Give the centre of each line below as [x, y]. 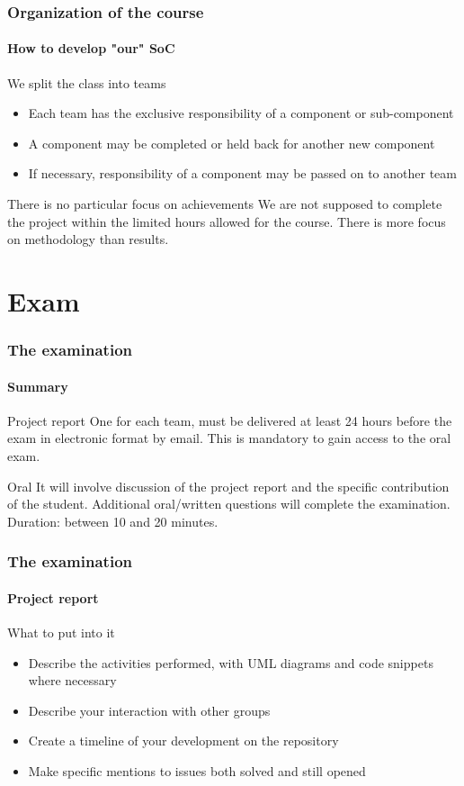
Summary [38, 386]
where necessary [72, 680]
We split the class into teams [87, 82]
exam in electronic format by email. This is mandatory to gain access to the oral [229, 438]
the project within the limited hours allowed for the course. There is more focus [227, 221]
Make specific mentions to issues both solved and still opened [197, 770]
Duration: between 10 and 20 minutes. [113, 521]
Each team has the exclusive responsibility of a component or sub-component [241, 113]
